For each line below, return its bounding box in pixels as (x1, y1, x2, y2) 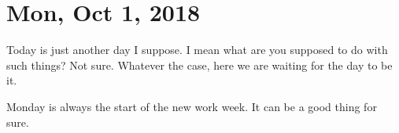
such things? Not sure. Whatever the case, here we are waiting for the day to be (6, 56, 393, 73)
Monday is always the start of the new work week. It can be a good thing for (6, 98, 377, 114)
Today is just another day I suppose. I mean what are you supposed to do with (6, 41, 388, 58)
